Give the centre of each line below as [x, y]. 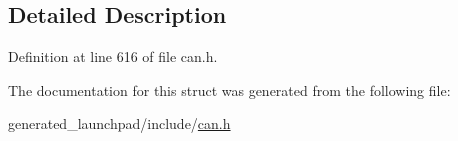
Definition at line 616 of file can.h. [113, 56]
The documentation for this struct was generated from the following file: [229, 89]
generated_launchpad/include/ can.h [119, 123]
